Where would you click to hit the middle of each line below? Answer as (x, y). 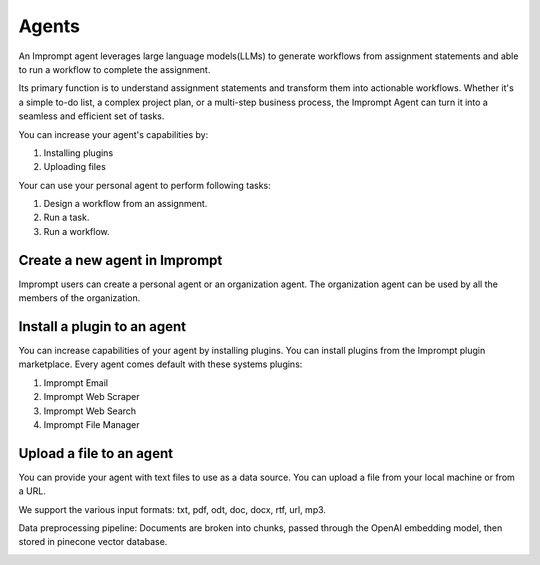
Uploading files (75, 167)
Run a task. (66, 217)
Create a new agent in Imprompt (120, 260)
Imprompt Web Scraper (91, 397)
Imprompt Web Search (90, 411)
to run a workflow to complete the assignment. (114, 69)
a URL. (32, 491)
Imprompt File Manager (91, 424)
